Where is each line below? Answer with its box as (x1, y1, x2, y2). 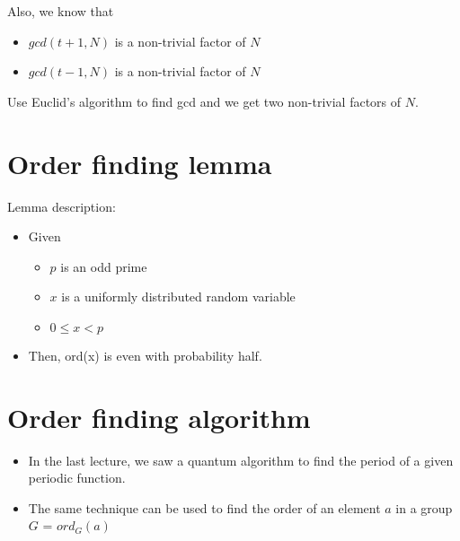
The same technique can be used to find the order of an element (28, 498, 381, 517)
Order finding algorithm (7, 398, 311, 435)
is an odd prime (60, 257, 147, 275)
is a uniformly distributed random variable (61, 287, 296, 306)
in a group (395, 498, 453, 517)
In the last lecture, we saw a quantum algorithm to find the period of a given (28, 450, 454, 469)
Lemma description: (7, 196, 116, 215)
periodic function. (28, 468, 126, 487)
